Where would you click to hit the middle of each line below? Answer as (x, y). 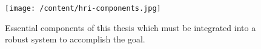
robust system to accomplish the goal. (75, 39)
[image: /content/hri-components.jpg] (83, 8)
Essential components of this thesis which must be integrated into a (130, 27)
